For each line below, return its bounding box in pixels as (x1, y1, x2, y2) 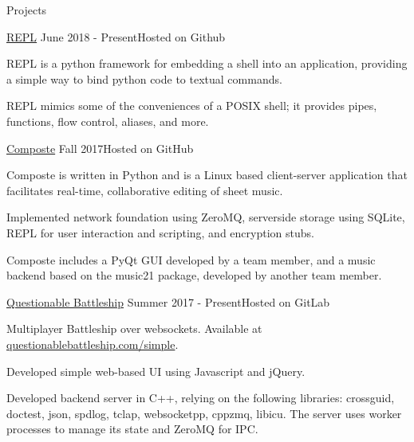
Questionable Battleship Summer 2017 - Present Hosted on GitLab (6, 293, 330, 310)
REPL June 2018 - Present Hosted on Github (6, 28, 226, 45)
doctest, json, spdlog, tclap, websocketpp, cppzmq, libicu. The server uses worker (6, 405, 402, 421)
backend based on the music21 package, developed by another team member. (6, 267, 382, 284)
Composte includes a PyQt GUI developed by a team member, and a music (6, 251, 376, 268)
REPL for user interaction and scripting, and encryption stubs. (6, 224, 314, 241)
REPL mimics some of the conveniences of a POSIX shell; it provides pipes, (6, 97, 377, 114)
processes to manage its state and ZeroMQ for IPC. (6, 420, 258, 437)
